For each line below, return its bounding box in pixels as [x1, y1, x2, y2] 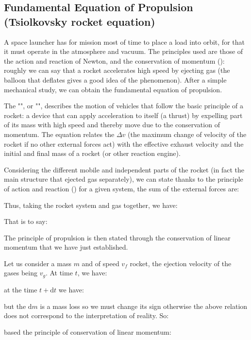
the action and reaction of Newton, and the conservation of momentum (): [4, 55, 225, 66]
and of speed [82, 258, 119, 268]
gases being [4, 268, 37, 278]
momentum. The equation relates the [4, 129, 115, 139]
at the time [4, 284, 37, 294]
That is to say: [4, 216, 48, 226]
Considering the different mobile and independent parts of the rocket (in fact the [4, 164, 244, 174]
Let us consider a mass [4, 258, 71, 268]
